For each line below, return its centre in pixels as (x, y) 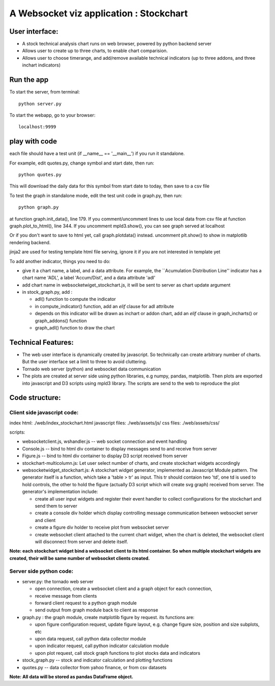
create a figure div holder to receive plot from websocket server (102, 527)
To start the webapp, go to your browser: (52, 115)
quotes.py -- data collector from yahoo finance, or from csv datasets (94, 667)
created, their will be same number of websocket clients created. (80, 558)
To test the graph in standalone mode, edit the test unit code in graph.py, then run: (96, 195)
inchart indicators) (42, 65)
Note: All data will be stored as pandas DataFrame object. (71, 676)
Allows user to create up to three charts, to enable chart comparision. (95, 51)
